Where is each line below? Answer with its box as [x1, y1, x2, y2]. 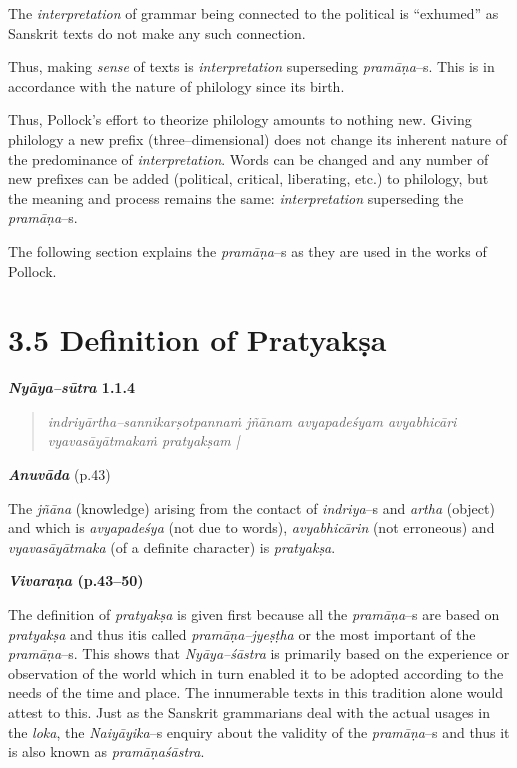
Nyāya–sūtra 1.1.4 [8, 377, 135, 398]
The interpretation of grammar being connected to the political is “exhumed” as [8, 3, 499, 23]
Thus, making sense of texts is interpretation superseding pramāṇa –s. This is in [8, 56, 495, 77]
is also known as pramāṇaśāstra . [8, 741, 205, 762]
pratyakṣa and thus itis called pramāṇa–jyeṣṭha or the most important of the [8, 623, 476, 644]
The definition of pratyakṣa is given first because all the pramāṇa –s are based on [8, 604, 500, 624]
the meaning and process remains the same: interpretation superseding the [8, 187, 464, 208]
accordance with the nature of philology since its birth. [8, 75, 345, 96]
